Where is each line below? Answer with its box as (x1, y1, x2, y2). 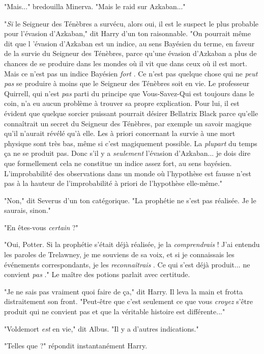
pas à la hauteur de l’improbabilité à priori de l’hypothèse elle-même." (4, 178, 223, 188)
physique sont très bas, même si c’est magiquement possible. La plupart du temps (4, 138, 257, 148)
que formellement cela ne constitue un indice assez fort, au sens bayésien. (4, 157, 232, 168)
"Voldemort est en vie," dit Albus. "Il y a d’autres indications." (4, 323, 199, 334)
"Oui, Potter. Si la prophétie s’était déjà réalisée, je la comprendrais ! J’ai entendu (4, 239, 260, 250)
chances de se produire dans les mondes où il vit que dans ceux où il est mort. (4, 58, 247, 68)
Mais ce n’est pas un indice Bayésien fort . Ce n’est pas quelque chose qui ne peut (4, 68, 258, 78)
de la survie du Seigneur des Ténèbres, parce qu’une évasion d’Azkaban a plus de (4, 48, 257, 59)
